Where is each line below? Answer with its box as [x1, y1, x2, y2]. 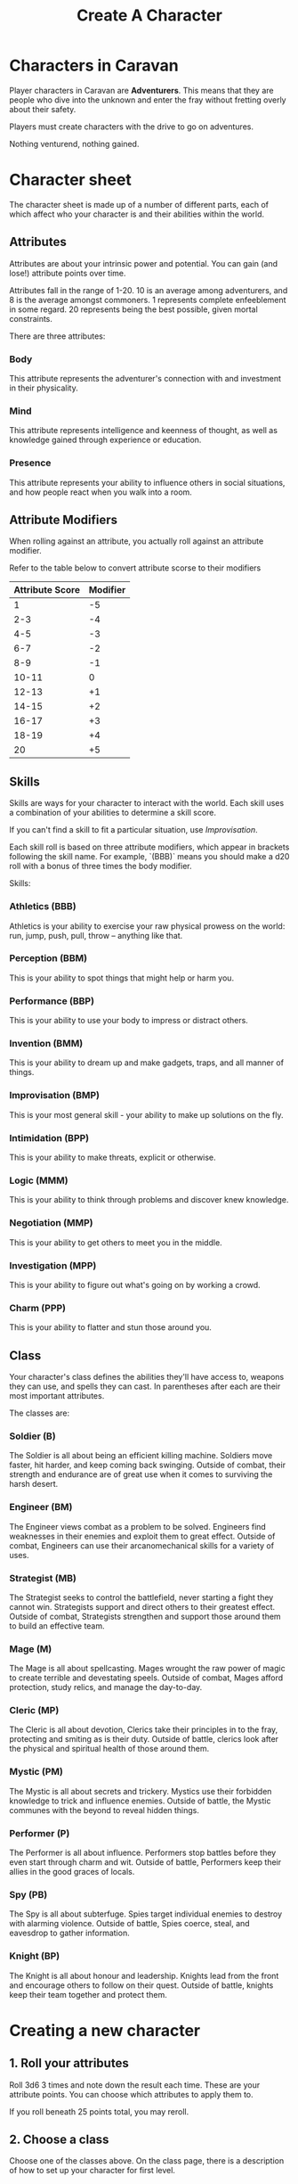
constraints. [9, 313, 53, 324]
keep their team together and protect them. [9, 1989, 167, 1999]
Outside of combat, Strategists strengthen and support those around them [9, 1611, 282, 1622]
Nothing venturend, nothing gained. [9, 138, 140, 149]
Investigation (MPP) [9, 1259, 97, 1271]
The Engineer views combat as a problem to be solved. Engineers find [9, 1521, 267, 1531]
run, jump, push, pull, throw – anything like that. [9, 930, 183, 940]
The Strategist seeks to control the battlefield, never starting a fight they [9, 1592, 274, 1603]
